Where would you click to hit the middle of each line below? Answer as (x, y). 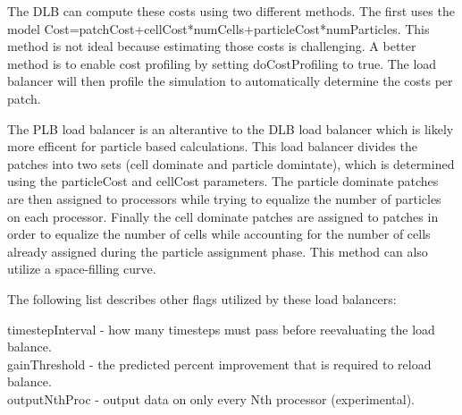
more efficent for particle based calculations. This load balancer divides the (212, 146)
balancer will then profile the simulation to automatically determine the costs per (230, 81)
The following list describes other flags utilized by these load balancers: (202, 298)
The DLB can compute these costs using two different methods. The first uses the (231, 11)
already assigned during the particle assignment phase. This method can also (218, 251)
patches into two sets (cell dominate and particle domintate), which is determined (231, 163)
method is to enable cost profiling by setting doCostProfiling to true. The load (222, 63)
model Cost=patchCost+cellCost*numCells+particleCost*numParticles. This (218, 28)
